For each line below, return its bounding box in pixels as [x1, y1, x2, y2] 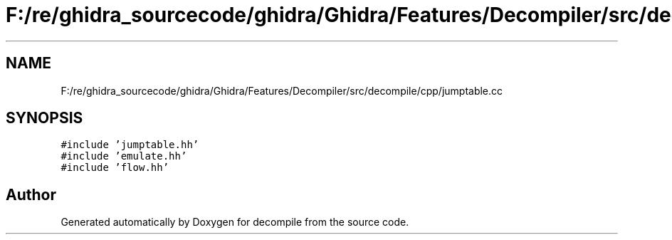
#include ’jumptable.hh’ [61, 139, 199, 151]
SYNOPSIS [6, 109, 83, 127]
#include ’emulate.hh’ [61, 150, 187, 162]
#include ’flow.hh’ [61, 162, 169, 174]
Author [6, 185, 56, 204]
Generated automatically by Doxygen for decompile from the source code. [61, 216, 409, 229]
